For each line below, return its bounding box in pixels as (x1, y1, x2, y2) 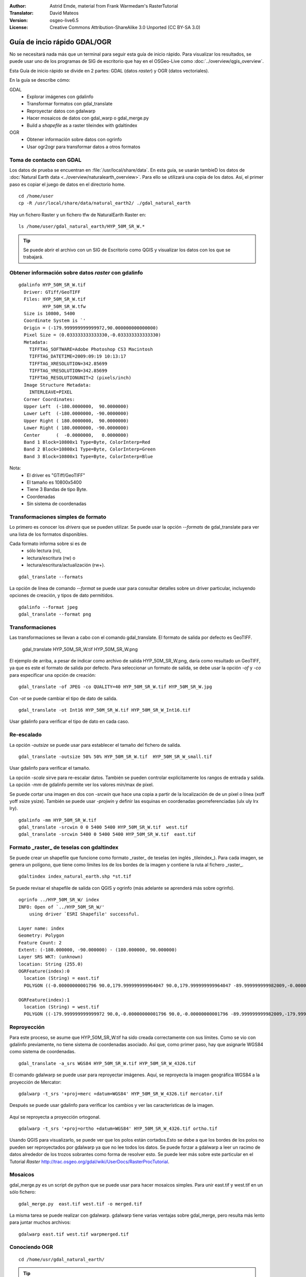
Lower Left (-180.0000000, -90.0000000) (23, 411, 129, 416)
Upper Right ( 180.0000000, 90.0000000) (23, 418, 129, 423)
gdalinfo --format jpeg (18, 604, 78, 610)
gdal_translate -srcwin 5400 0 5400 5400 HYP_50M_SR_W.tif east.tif (18, 832, 196, 837)
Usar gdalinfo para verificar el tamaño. (9, 765, 90, 771)
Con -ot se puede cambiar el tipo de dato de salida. (9, 695, 118, 701)
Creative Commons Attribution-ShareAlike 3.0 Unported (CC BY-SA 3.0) (49, 25, 201, 31)
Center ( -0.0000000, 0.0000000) (23, 432, 129, 438)
